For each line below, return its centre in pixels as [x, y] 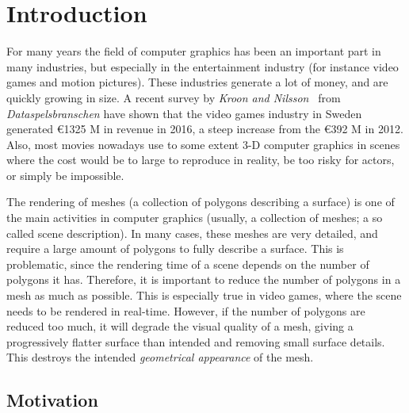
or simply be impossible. [65, 175]
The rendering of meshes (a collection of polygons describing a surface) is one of [201, 202]
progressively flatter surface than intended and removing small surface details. [196, 341]
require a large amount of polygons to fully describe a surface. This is [175, 249]
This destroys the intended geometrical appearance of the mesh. [160, 357]
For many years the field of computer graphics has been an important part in [194, 51]
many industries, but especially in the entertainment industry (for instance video [203, 66]
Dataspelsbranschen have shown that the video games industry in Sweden [184, 113]
